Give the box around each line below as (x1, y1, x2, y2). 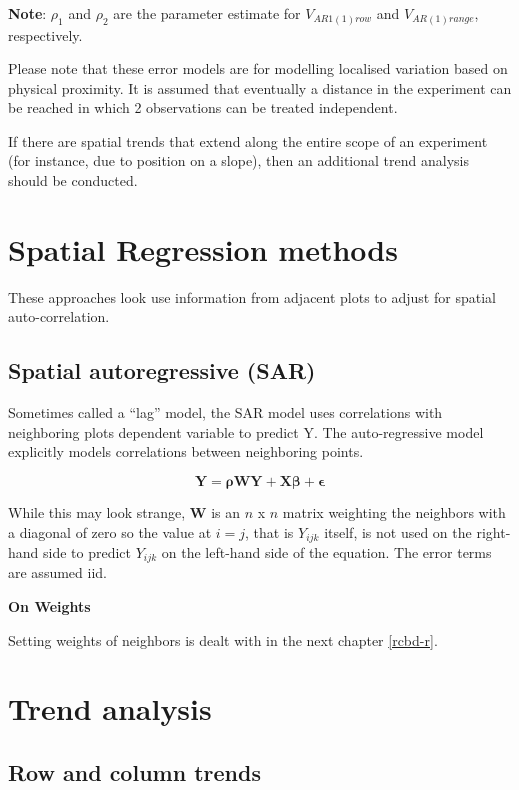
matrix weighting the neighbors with (282, 501, 506, 522)
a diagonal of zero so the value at (8, 521, 212, 542)
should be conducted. (8, 170, 138, 191)
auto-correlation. (8, 306, 110, 327)
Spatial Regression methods (8, 228, 398, 269)
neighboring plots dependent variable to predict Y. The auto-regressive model (8, 421, 484, 442)
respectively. (8, 24, 83, 45)
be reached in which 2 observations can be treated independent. (8, 97, 398, 118)
